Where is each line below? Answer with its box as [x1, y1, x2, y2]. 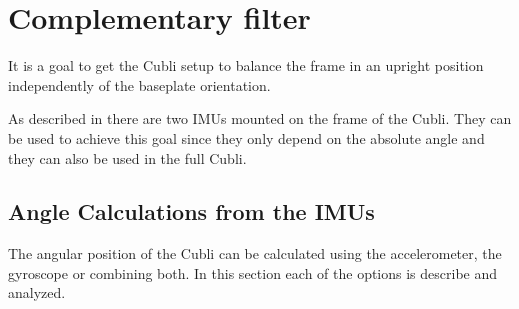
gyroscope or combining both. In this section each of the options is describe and [8, 262, 498, 283]
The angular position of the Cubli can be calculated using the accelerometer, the [8, 243, 502, 264]
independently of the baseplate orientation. [8, 74, 271, 95]
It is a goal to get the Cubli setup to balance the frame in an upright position [8, 55, 484, 76]
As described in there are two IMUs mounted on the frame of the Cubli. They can [8, 108, 512, 129]
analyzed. [8, 282, 66, 303]
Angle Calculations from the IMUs [8, 196, 375, 227]
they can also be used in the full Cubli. [8, 147, 247, 168]
